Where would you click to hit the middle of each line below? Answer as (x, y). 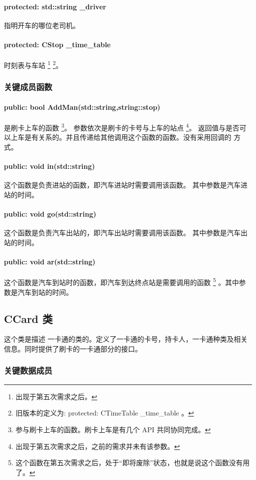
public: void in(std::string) (49, 166)
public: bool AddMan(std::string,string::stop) (82, 107)
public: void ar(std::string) (50, 262)
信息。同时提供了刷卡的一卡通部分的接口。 (73, 348)
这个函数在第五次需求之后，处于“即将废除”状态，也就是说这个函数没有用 (133, 463)
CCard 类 (29, 318)
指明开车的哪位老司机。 (42, 25)
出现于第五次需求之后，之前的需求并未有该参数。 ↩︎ (98, 446)
